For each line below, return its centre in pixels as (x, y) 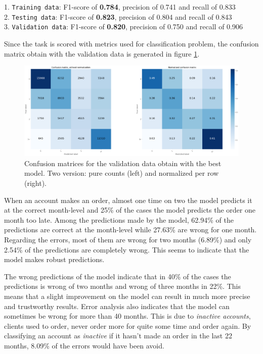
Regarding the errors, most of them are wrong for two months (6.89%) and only (128, 239)
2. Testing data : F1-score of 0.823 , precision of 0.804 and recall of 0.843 (118, 16)
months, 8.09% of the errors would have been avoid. (84, 345)
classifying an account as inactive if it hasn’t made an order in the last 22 (118, 336)
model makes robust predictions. (54, 259)
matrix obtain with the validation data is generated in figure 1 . (102, 53)
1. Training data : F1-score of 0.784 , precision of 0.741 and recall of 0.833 (120, 7)
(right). (36, 183)
